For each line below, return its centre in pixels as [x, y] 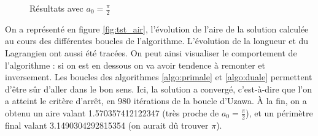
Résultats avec [56, 8]
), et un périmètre [279, 112]
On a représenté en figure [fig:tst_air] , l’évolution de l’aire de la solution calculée [157, 28]
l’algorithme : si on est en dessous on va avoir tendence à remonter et [135, 65]
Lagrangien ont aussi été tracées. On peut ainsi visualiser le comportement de [151, 53]
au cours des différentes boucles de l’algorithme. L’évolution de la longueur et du [157, 41]
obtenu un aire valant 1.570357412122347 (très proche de [112, 112]
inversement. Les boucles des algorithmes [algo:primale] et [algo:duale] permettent [159, 77]
